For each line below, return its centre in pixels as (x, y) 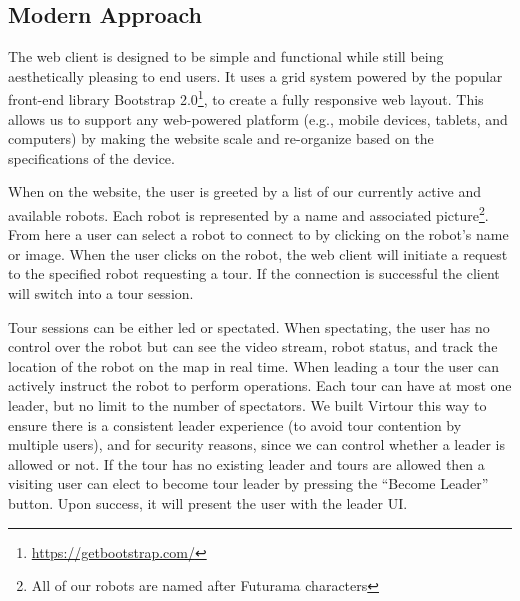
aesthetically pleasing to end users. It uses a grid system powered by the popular (255, 75)
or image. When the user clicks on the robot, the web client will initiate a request (258, 253)
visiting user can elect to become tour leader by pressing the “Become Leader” (248, 483)
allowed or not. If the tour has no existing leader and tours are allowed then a (246, 463)
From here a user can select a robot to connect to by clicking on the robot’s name (258, 234)
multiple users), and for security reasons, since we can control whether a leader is (256, 444)
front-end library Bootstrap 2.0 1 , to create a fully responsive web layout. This (246, 98)
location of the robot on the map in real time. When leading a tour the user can (254, 365)
